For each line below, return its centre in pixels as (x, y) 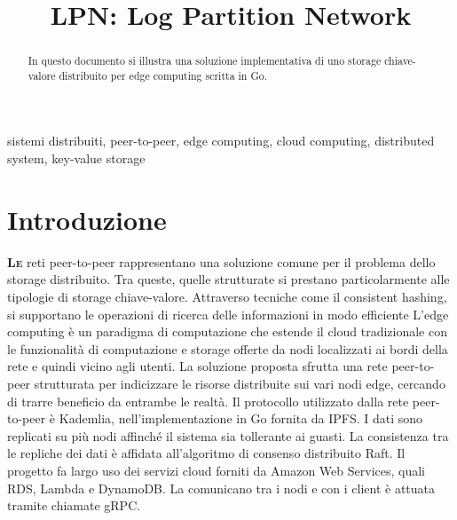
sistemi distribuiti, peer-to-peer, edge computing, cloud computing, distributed (221, 141)
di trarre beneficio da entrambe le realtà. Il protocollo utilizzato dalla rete (208, 401)
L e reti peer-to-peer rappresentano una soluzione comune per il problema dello (221, 261)
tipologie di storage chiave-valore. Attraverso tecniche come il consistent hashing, (227, 296)
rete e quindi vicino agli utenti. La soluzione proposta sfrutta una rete (197, 366)
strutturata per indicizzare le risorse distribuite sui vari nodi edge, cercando (240, 383)
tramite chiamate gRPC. (74, 505)
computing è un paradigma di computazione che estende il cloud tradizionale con (227, 331)
